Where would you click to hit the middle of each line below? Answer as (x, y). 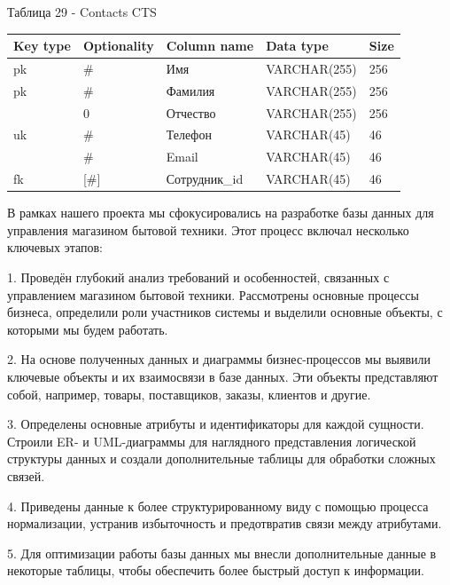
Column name (210, 46)
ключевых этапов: (55, 247)
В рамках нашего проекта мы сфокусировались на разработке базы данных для (221, 213)
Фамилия (190, 90)
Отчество (191, 112)
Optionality (118, 46)
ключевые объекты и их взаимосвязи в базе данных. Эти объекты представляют (223, 376)
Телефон (189, 134)
